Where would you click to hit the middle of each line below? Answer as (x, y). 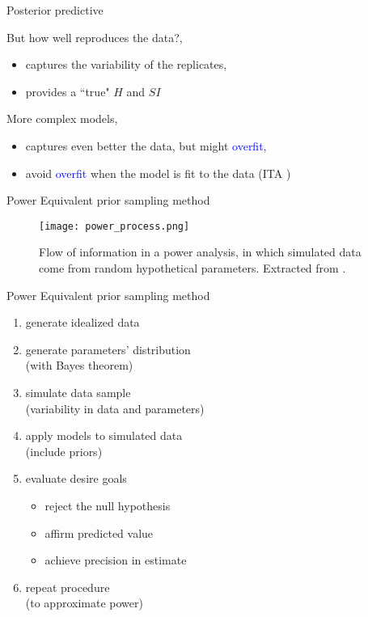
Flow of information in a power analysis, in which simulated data (200, 252)
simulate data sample (78, 392)
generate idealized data (82, 322)
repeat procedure (68, 587)
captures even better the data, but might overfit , (146, 145)
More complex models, (62, 118)
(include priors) (64, 451)
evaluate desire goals (76, 478)
